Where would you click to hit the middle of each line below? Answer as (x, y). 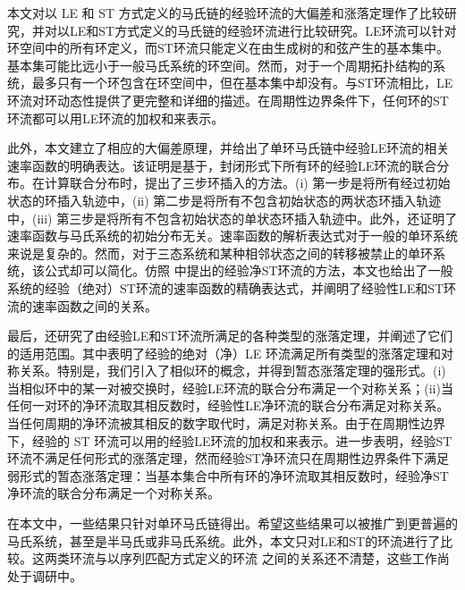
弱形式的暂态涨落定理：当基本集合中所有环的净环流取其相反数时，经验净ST (228, 475)
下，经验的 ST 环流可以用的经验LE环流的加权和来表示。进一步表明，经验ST (230, 440)
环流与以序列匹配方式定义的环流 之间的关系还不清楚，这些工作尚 (259, 558)
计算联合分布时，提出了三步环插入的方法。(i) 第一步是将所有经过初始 (247, 183)
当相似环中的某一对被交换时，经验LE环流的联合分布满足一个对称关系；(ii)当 (230, 388)
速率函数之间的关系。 (94, 305)
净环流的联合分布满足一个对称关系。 (114, 493)
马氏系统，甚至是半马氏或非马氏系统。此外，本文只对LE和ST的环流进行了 (224, 540)
